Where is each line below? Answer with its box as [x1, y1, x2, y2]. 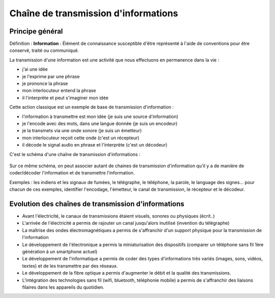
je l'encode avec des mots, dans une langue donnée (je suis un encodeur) [22, 120, 178, 127]
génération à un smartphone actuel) [22, 248, 98, 254]
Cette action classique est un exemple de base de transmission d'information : [9, 104, 174, 110]
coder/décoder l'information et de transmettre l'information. [9, 170, 135, 176]
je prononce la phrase [22, 80, 68, 86]
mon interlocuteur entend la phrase [22, 87, 96, 94]
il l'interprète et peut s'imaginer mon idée [22, 95, 109, 101]
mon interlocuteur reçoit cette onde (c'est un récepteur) [22, 135, 140, 141]
